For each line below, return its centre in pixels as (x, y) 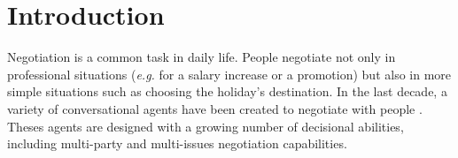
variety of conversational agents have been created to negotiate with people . (215, 108)
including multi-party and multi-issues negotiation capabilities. (177, 143)
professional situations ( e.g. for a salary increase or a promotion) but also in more (229, 74)
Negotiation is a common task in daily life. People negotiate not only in (202, 57)
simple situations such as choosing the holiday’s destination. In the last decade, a (227, 91)
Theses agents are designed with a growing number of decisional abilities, (206, 126)
